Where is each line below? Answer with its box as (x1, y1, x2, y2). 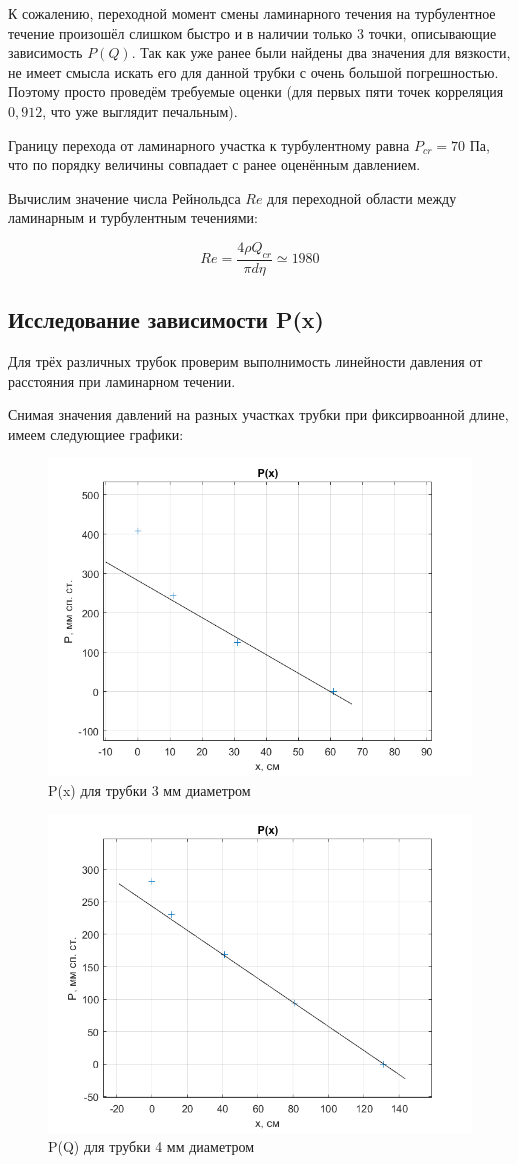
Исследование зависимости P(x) (8, 304, 324, 335)
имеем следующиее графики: (8, 423, 184, 444)
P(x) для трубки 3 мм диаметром (48, 779, 251, 800)
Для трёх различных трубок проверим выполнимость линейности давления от (8, 350, 483, 371)
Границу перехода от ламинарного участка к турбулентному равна (8, 134, 410, 155)
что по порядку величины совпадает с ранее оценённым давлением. (8, 154, 421, 175)
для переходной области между (267, 187, 457, 208)
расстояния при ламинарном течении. (8, 370, 236, 391)
